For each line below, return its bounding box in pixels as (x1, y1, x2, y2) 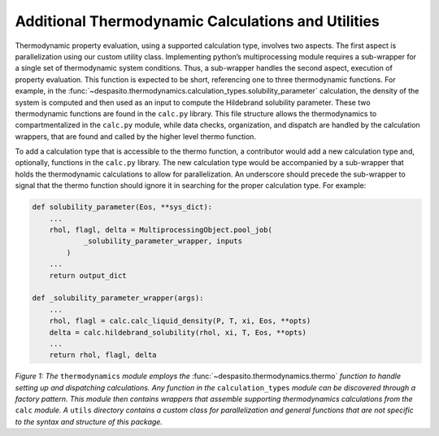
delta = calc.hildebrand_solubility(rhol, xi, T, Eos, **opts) (49, 328, 307, 337)
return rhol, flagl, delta (49, 351, 158, 360)
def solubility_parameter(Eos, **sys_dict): (32, 203, 213, 211)
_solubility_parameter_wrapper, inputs (83, 237, 243, 246)
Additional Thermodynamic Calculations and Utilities (15, 12, 380, 30)
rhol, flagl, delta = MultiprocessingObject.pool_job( (49, 225, 272, 234)
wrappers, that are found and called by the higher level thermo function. (15, 131, 256, 142)
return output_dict (49, 271, 128, 280)
